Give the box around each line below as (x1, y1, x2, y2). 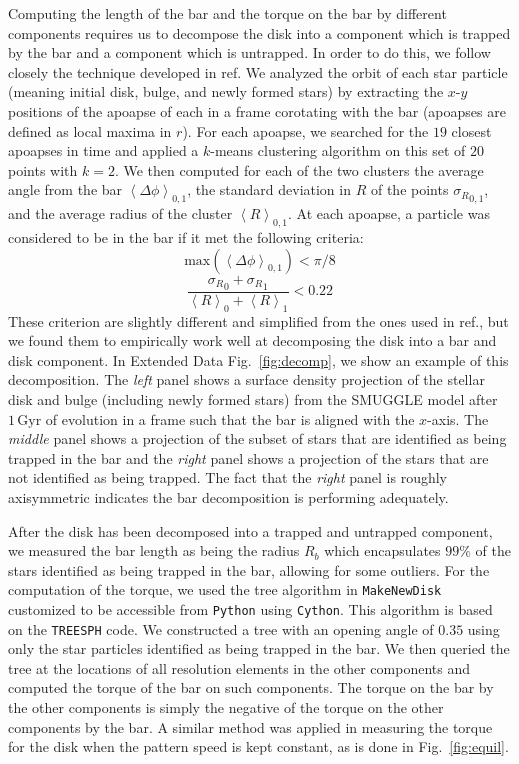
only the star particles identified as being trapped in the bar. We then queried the (8, 638, 510, 659)
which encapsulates (324, 540, 441, 561)
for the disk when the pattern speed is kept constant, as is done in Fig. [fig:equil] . (8, 736, 509, 757)
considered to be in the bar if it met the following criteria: (8, 226, 364, 247)
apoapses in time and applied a (8, 140, 199, 161)
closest (451, 120, 492, 141)
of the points (370, 179, 449, 200)
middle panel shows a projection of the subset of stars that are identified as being (8, 428, 507, 449)
